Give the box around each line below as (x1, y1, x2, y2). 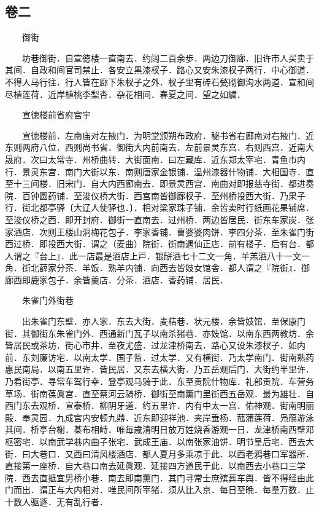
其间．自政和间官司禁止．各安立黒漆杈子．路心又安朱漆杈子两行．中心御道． (5, 63, 314, 76)
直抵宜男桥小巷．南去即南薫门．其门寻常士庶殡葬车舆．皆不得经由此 (39, 471, 314, 484)
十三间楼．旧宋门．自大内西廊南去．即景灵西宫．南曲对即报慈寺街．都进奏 (13, 177, 314, 190)
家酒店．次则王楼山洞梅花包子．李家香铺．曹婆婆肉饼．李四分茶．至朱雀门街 (5, 225, 314, 238)
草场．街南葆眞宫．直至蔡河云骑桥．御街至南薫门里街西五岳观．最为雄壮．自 (5, 387, 314, 400)
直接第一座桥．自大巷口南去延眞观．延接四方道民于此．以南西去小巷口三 (5, 459, 297, 472)
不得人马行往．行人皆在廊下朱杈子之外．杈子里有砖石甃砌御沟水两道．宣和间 (5, 75, 314, 88)
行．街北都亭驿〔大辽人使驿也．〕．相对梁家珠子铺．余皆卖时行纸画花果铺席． (5, 201, 314, 214)
